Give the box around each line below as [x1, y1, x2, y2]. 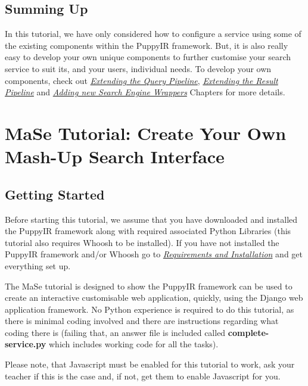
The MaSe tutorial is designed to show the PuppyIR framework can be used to [5, 279, 293, 292]
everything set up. [5, 259, 71, 272]
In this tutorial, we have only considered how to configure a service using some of [5, 27, 301, 40]
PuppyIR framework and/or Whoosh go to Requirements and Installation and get [5, 248, 303, 260]
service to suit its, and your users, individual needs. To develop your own [5, 62, 272, 74]
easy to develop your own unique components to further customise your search [5, 51, 291, 63]
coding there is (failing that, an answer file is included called [5, 326, 226, 338]
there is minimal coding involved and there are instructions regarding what [5, 315, 279, 327]
